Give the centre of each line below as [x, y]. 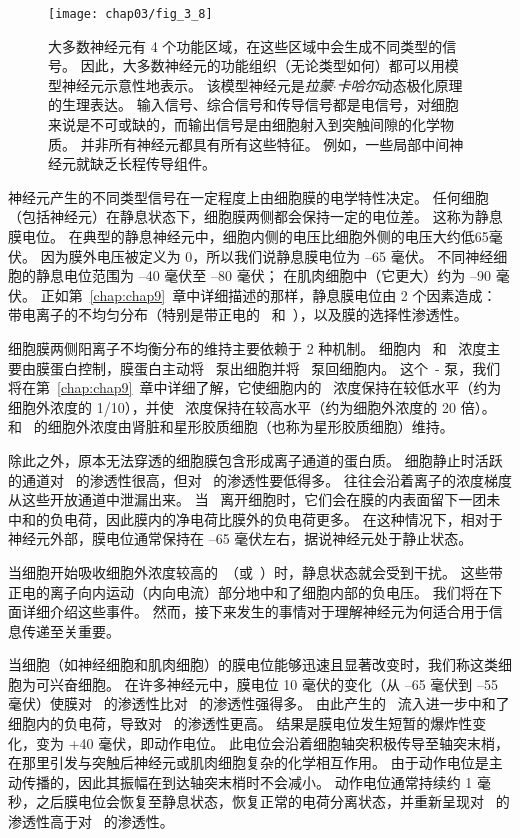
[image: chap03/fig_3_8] [130, 14]
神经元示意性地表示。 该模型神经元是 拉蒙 [197, 84]
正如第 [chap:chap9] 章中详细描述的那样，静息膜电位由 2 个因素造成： [268, 294]
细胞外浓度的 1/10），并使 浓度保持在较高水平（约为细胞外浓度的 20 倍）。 [252, 406]
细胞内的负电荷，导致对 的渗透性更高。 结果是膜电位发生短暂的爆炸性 [240, 723]
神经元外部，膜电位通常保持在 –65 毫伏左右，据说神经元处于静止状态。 [240, 538]
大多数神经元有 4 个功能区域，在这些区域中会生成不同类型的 [245, 45]
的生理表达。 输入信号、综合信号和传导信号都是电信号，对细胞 [253, 104]
